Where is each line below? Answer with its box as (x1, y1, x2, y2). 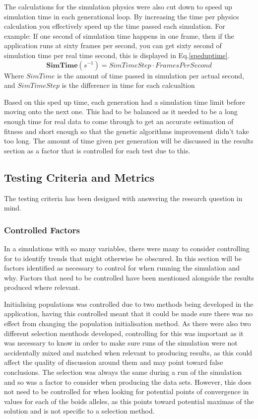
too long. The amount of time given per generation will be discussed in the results (4, 136, 254, 146)
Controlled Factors (4, 223, 80, 236)
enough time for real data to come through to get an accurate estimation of (4, 116, 234, 126)
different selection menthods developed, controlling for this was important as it (4, 328, 244, 338)
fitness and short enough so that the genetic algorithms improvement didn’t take (4, 126, 249, 136)
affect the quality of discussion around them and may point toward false (4, 357, 223, 367)
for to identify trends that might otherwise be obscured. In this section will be (4, 253, 242, 263)
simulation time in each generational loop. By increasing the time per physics (4, 11, 239, 21)
